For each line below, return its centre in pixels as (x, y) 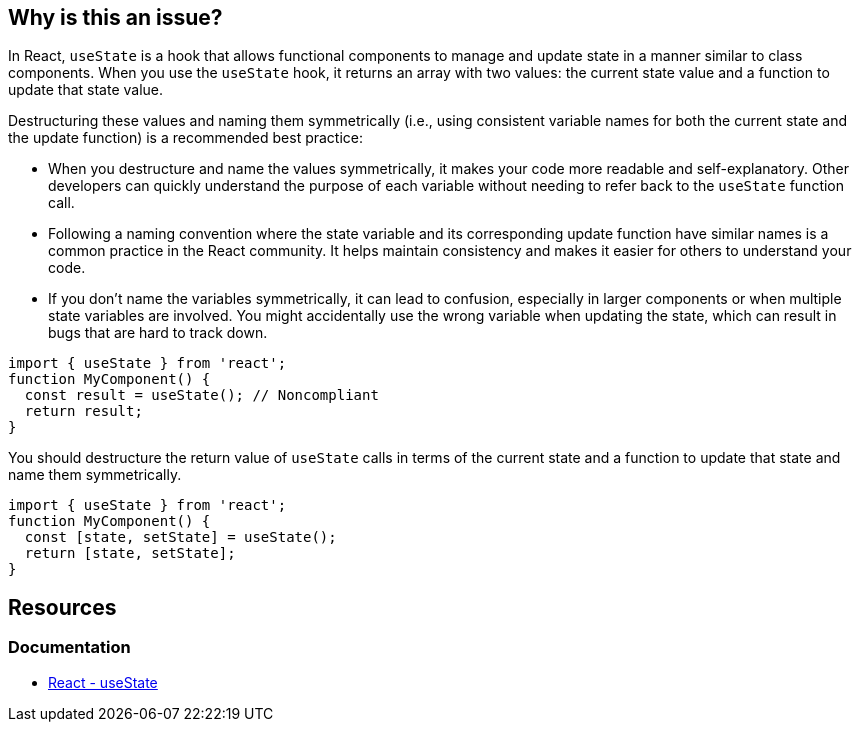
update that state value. (86, 90)
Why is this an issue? (115, 17)
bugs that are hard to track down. (158, 333)
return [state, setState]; (130, 553)
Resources (62, 607)
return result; (83, 411)
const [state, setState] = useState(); (180, 537)
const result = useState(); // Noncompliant (201, 395)
